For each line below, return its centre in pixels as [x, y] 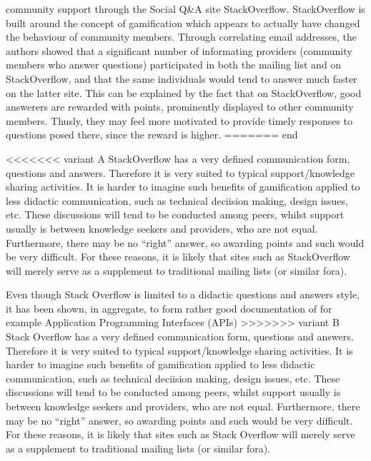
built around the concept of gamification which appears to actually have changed [183, 22]
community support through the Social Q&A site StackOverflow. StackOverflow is [185, 9]
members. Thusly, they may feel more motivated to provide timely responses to [179, 120]
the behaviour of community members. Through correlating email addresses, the [181, 37]
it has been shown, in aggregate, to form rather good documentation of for [169, 308]
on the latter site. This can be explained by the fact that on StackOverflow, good [184, 92]
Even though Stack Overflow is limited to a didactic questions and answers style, [183, 294]
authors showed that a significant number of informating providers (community [179, 50]
